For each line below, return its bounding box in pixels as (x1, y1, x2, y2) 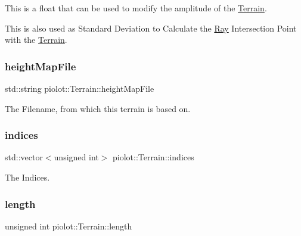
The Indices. (5, 171, 50, 183)
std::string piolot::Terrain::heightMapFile (5, 82, 154, 94)
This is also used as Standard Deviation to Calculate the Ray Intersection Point (5, 21, 297, 34)
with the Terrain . (5, 33, 67, 46)
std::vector (5, 151, 43, 163)
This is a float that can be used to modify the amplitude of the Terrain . (5, 2, 267, 14)
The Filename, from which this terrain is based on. (5, 102, 191, 114)
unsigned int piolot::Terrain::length (5, 219, 132, 232)
